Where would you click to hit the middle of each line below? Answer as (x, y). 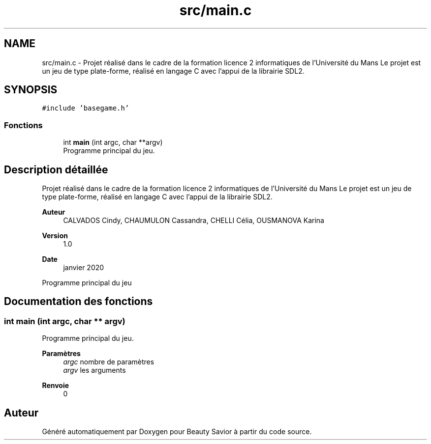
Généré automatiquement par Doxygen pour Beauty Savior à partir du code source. (177, 432)
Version (55, 236)
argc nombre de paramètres (109, 362)
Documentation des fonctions (78, 302)
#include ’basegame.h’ (86, 108)
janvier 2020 (84, 268)
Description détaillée (56, 169)
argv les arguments (94, 370)
